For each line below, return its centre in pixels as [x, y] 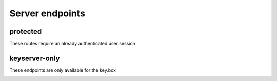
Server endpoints [47, 13]
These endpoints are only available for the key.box [63, 70]
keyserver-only [35, 58]
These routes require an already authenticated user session [73, 44]
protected [26, 31]
